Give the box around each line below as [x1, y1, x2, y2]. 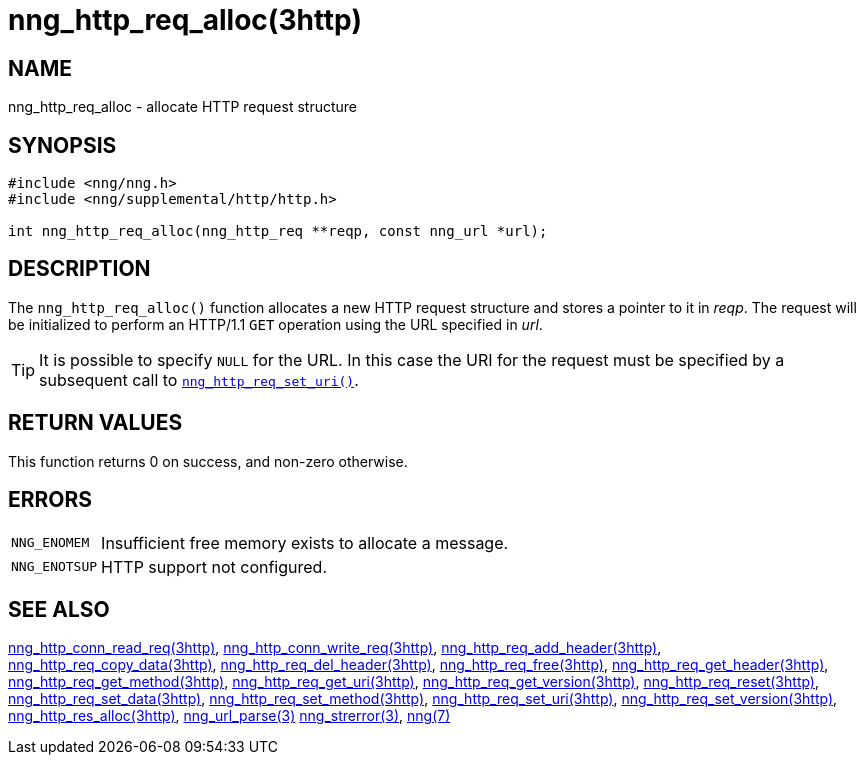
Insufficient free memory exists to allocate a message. [101, 532, 509, 553]
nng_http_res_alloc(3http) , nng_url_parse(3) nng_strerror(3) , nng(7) [8, 707, 451, 725]
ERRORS [8, 487, 93, 513]
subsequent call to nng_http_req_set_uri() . [39, 369, 359, 390]
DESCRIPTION [8, 256, 151, 282]
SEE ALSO [8, 596, 110, 622]
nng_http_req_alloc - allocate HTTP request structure [8, 98, 357, 116]
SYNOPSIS [8, 132, 117, 158]
